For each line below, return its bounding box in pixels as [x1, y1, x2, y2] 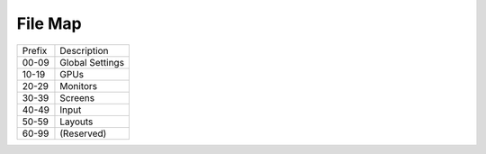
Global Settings [59, 56, 125, 68]
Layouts [59, 115, 94, 128]
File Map [16, 14, 82, 33]
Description [59, 44, 109, 57]
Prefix [22, 44, 48, 57]
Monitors [59, 79, 98, 92]
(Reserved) [59, 127, 107, 140]
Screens [59, 91, 94, 104]
